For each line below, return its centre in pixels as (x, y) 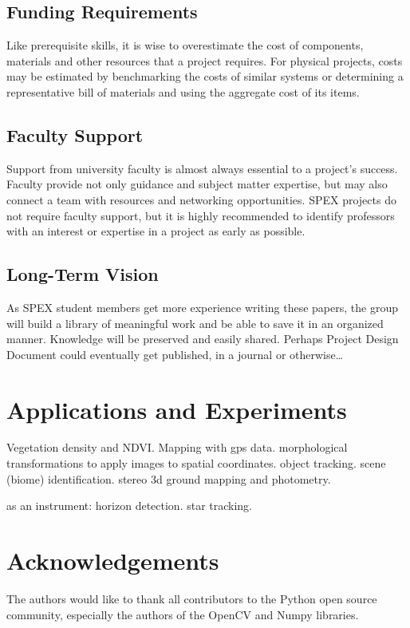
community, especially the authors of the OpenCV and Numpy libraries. (183, 614)
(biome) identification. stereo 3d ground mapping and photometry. (169, 478)
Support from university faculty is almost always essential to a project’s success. (202, 168)
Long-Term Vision (83, 274)
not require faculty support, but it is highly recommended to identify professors (201, 215)
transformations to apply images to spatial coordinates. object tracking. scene (196, 463)
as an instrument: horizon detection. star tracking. (130, 506)
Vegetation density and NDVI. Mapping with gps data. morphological (177, 447)
